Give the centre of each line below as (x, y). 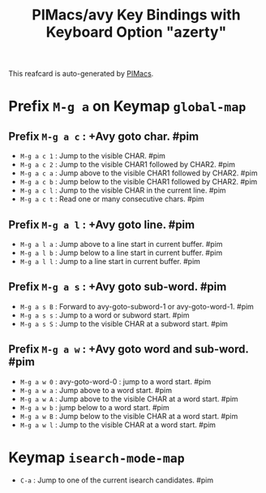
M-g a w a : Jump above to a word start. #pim (96, 390)
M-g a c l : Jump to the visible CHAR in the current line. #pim (123, 190)
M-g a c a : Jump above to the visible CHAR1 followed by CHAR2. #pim (139, 173)
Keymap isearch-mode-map (97, 457)
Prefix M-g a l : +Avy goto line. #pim (102, 225)
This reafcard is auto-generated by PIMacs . (81, 74)
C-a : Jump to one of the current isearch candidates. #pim (116, 480)
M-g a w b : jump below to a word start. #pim (94, 407)
